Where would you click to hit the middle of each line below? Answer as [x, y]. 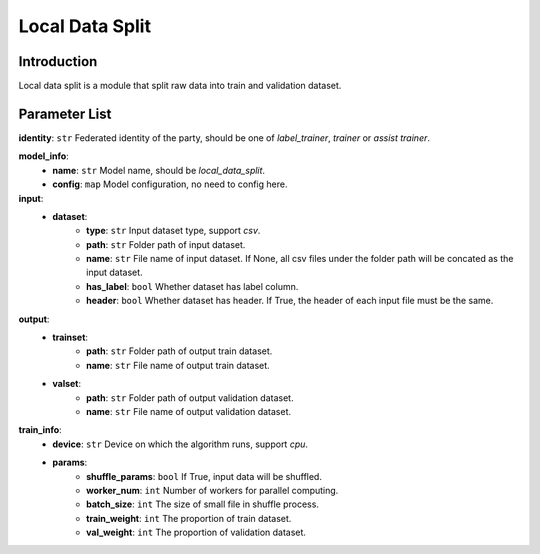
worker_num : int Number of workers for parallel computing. [212, 490]
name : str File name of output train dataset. [178, 365]
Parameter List [65, 113]
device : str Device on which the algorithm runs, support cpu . [180, 444]
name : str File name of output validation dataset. [189, 411]
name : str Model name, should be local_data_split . [158, 170]
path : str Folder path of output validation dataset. [190, 397]
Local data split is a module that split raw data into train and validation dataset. [180, 86]
